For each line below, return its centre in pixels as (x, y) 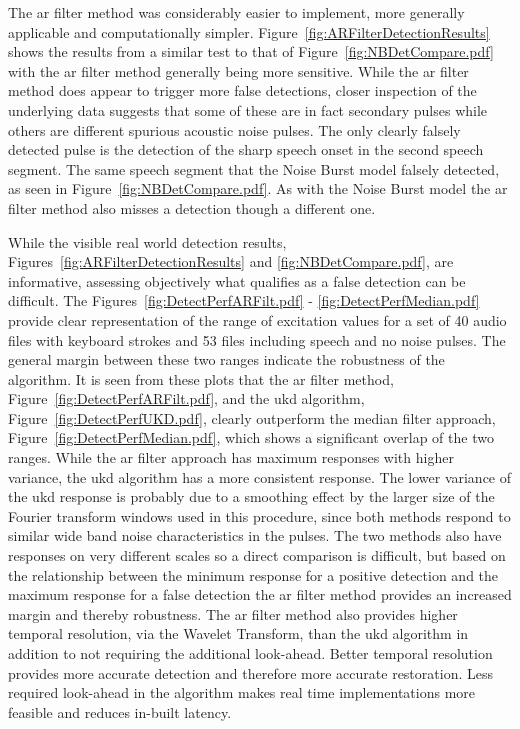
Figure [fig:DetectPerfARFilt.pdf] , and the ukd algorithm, (186, 398)
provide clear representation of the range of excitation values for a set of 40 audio (257, 319)
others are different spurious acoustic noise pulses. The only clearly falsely (234, 129)
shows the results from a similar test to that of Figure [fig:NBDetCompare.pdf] (251, 51)
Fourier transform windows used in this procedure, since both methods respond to (259, 515)
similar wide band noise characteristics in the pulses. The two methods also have (255, 535)
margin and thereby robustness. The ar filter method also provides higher (233, 613)
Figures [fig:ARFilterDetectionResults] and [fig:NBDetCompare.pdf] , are (231, 261)
